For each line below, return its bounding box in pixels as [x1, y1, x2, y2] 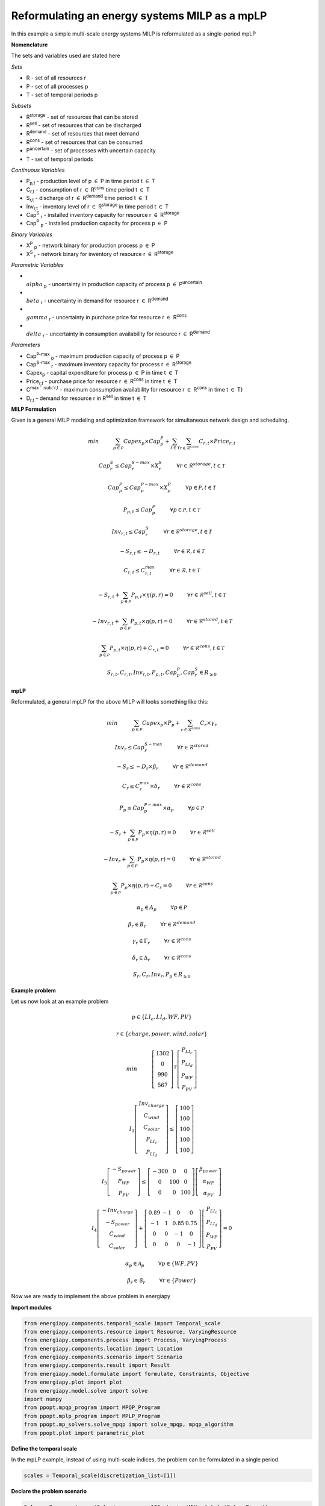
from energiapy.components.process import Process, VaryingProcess [23, 1337, 227, 1343]
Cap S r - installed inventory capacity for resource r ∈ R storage [26, 210, 180, 220]
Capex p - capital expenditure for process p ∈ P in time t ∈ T [26, 369, 179, 378]
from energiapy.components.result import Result [23, 1362, 170, 1369]
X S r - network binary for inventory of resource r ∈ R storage [26, 249, 174, 259]
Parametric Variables [11, 261, 64, 268]
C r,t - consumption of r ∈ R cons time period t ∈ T [26, 185, 150, 195]
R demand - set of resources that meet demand [26, 129, 140, 137]
